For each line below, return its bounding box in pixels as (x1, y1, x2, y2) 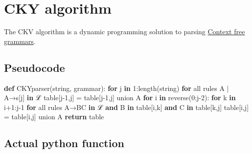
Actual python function (4, 135, 124, 151)
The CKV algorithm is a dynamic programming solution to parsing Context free (4, 26, 245, 37)
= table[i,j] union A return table (4, 111, 104, 122)
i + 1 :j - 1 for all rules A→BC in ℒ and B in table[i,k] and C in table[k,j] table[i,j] (4, 102, 249, 112)
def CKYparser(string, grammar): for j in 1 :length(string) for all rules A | (4, 83, 229, 93)
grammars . (4, 36, 36, 46)
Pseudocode (4, 60, 65, 75)
